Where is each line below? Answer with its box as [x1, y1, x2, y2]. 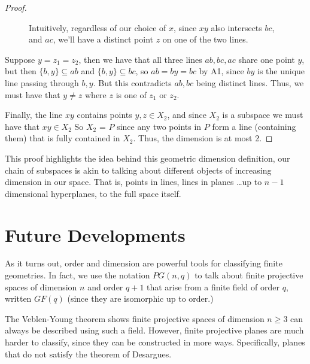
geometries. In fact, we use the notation [5, 269, 150, 281]
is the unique [257, 65, 305, 77]
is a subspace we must [222, 108, 303, 121]
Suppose [5, 53, 35, 65]
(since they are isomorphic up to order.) [67, 292, 214, 305]
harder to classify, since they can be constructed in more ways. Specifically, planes [5, 336, 305, 348]
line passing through [5, 76, 79, 89]
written [5, 292, 32, 305]
